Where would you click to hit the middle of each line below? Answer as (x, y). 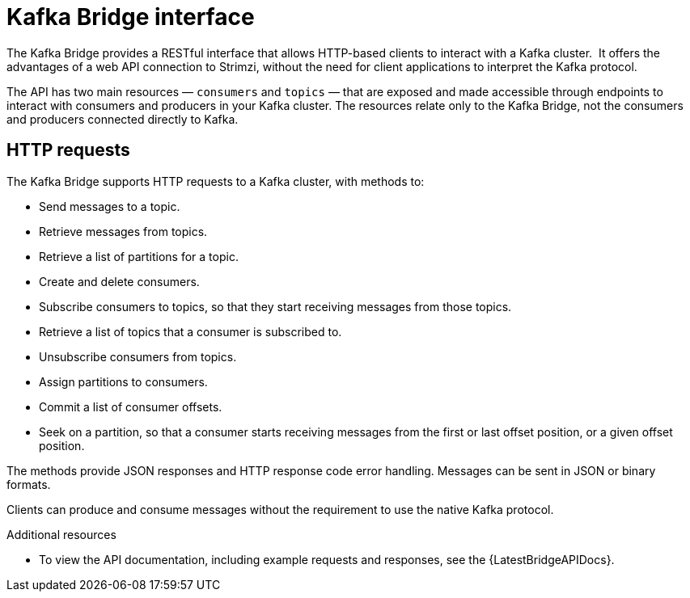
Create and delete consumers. (119, 281)
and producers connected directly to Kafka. (123, 119)
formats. (29, 484)
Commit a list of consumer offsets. (131, 406)
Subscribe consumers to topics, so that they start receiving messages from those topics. (275, 306)
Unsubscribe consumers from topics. (138, 356)
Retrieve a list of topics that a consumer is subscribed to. (190, 331)
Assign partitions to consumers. (123, 381)
